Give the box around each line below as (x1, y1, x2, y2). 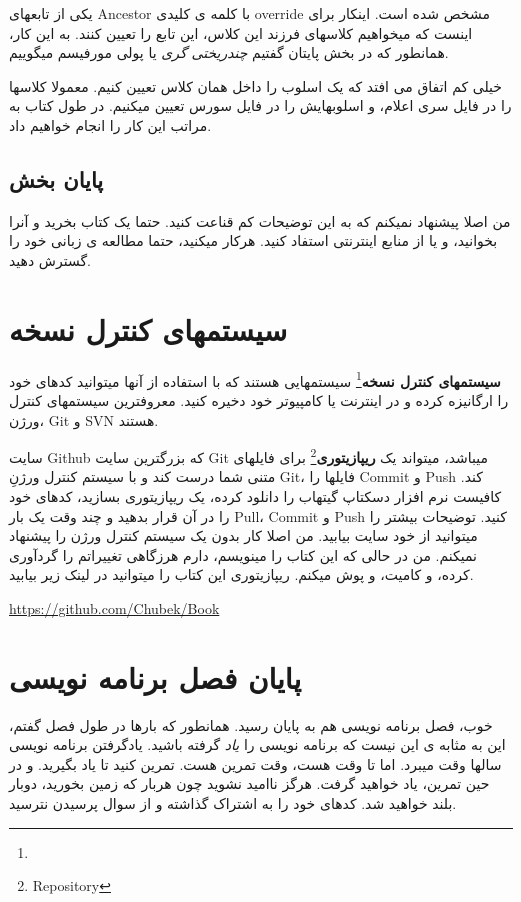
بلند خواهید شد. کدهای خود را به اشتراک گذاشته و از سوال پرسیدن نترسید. (9, 793, 457, 814)
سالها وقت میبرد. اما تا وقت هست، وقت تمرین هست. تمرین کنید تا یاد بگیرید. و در (9, 753, 502, 774)
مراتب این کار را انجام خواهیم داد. (9, 114, 212, 135)
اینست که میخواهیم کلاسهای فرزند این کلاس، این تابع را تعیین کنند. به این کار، (9, 22, 473, 43)
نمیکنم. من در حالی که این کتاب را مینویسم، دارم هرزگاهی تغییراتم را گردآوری (9, 544, 477, 565)
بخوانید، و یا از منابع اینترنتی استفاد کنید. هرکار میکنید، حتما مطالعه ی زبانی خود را (9, 230, 498, 251)
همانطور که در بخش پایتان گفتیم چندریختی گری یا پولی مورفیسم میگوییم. (9, 42, 449, 63)
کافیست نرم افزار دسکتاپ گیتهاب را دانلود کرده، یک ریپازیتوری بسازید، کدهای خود (9, 485, 502, 506)
